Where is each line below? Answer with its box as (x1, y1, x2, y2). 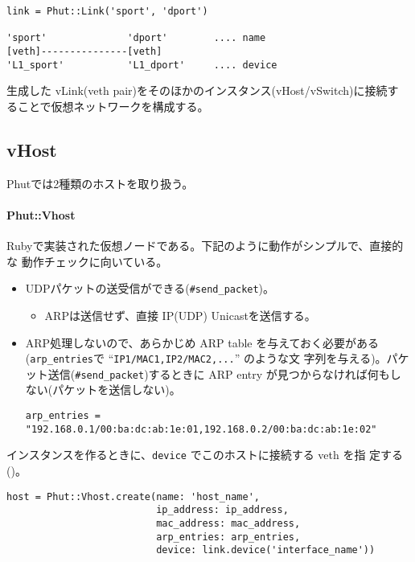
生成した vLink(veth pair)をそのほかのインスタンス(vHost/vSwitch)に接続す (6, 82, 399, 99)
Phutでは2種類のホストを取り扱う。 (6, 174, 194, 191)
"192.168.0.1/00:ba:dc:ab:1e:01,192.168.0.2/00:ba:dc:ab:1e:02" (25, 423, 377, 435)
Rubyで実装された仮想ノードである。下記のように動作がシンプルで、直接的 (6, 237, 404, 254)
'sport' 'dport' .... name (6, 32, 266, 44)
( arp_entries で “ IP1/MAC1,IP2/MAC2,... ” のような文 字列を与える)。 (25, 350, 387, 367)
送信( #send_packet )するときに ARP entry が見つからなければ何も (47, 365, 390, 382)
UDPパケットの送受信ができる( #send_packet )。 (25, 280, 275, 297)
